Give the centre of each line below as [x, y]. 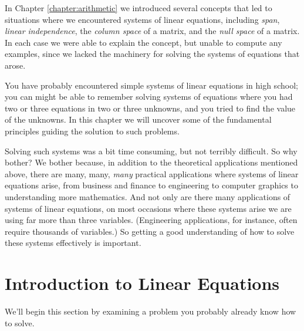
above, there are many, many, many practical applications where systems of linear [152, 173]
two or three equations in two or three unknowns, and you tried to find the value [150, 108]
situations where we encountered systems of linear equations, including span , [142, 19]
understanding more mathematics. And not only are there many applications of [148, 196]
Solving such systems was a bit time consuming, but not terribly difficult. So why [151, 151]
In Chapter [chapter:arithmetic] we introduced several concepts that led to [139, 8]
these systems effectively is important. [73, 243]
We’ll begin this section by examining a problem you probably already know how [151, 311]
